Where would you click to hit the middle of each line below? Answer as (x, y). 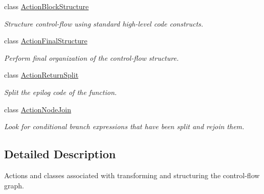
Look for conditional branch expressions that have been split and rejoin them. (124, 126)
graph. (14, 185)
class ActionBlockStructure (47, 6)
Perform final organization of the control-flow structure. (92, 57)
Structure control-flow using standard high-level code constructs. (104, 23)
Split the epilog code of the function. (61, 92)
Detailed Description (60, 154)
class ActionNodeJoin (38, 109)
